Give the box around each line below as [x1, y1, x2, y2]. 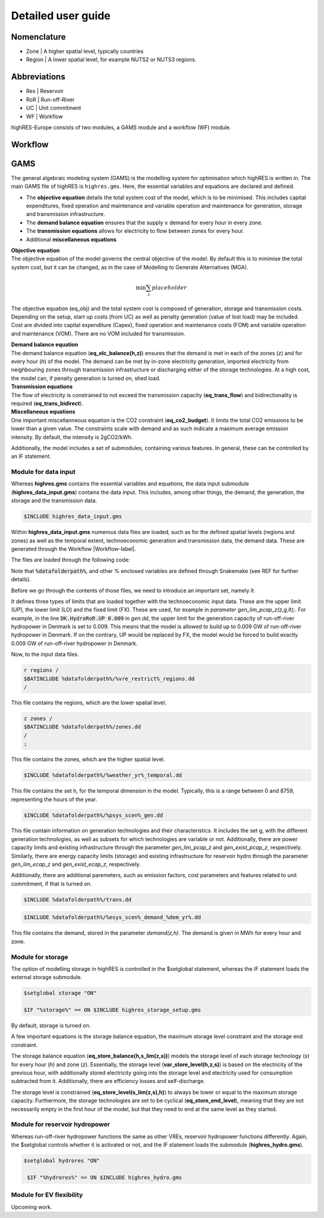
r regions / [23, 667, 59, 674]
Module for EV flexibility [11, 1191, 83, 1199]
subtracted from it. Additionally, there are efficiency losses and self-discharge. [11, 1078, 205, 1085]
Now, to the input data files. [11, 651, 79, 658]
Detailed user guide [11, 9, 111, 22]
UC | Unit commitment [26, 104, 81, 112]
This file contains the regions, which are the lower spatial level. [11, 699, 167, 706]
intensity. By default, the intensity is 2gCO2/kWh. [11, 433, 133, 440]
